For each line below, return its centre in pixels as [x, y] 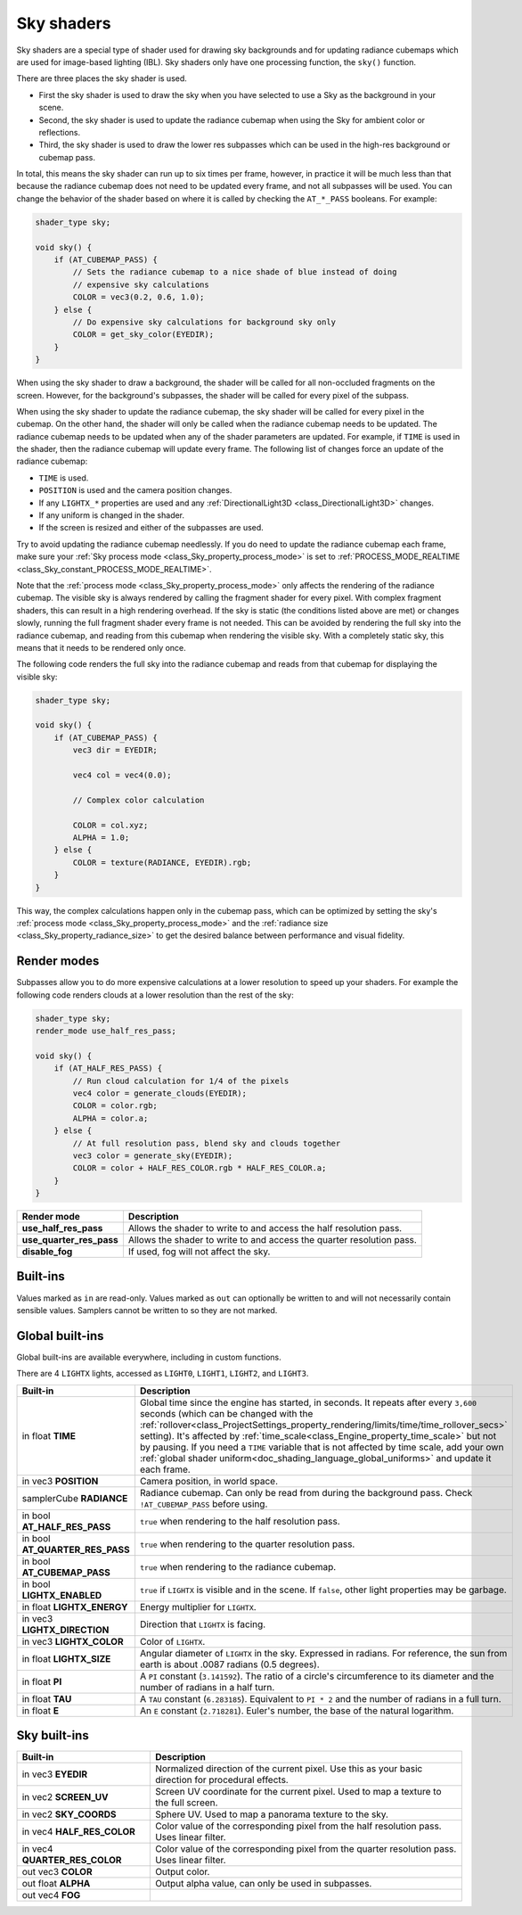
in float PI [42, 1681]
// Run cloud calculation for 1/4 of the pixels [181, 1081]
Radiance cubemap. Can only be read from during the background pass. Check [306, 1492]
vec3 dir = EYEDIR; [115, 750]
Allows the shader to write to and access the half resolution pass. [265, 1229]
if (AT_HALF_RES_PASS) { [108, 1068]
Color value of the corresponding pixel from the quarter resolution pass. [306, 1849]
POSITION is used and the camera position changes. [135, 490]
